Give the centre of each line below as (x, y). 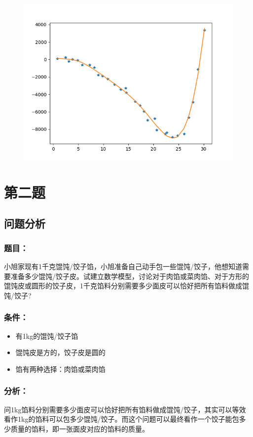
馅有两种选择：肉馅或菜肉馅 (60, 369)
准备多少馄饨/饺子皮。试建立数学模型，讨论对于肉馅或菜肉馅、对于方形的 (130, 276)
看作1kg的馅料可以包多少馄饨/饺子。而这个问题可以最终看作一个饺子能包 (122, 419)
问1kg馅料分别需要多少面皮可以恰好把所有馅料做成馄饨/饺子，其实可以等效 (125, 409)
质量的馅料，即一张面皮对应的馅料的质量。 (80, 428)
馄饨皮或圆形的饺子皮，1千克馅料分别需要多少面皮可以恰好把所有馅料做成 (123, 286)
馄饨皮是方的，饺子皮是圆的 (60, 352)
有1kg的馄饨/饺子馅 (47, 336)
